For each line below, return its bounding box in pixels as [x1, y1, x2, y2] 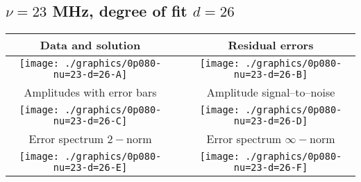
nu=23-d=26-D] [233, 115, 308, 127]
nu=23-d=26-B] [233, 69, 308, 81]
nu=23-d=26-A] [53, 69, 128, 81]
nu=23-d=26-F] [233, 162, 308, 174]
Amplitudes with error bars [24, 84, 157, 101]
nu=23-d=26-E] [53, 162, 128, 174]
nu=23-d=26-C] [53, 115, 128, 127]
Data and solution [40, 37, 141, 53]
